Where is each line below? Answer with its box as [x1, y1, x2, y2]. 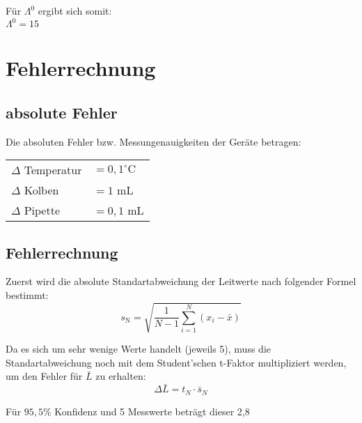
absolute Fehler [6, 101, 118, 123]
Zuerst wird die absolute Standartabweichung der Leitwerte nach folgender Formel [6, 274, 356, 289]
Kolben [24, 182, 59, 199]
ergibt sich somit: [38, 3, 112, 17]
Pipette [24, 202, 61, 219]
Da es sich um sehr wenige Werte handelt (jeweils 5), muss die [6, 341, 271, 356]
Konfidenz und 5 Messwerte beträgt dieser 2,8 [54, 403, 250, 418]
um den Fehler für [6, 369, 83, 383]
